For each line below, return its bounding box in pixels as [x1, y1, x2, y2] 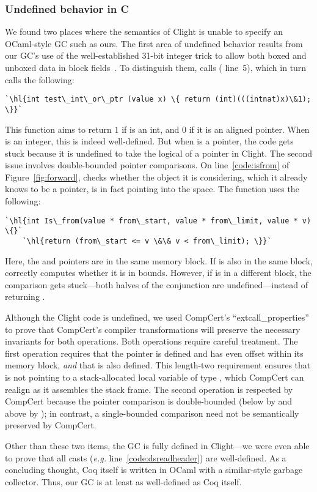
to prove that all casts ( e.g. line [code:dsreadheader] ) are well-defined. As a [5, 451, 286, 464]
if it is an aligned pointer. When [189, 122, 310, 135]
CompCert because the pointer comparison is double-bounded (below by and [5, 395, 293, 408]
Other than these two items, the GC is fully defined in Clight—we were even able [5, 439, 310, 452]
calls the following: [5, 73, 75, 86]
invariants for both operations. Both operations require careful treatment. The [5, 335, 298, 348]
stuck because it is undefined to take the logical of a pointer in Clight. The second [5, 146, 313, 159]
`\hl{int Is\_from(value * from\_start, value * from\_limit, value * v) [5, 216, 312, 225]
